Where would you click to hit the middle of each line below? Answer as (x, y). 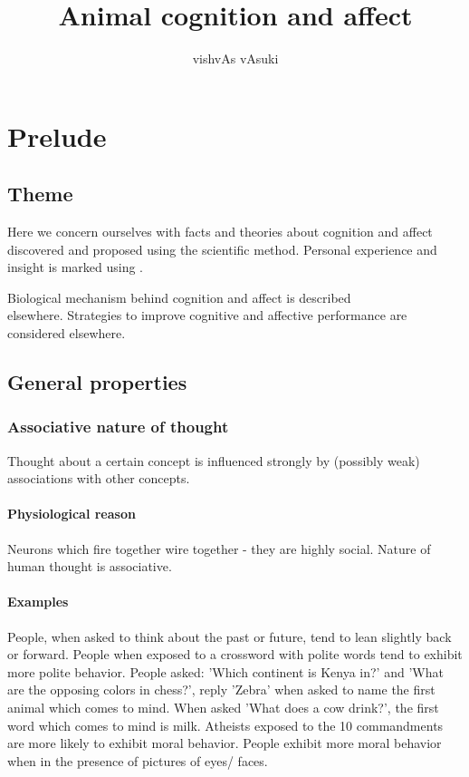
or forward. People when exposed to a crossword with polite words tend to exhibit (235, 654)
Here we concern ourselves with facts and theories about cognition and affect (220, 232)
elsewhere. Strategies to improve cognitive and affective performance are (207, 315)
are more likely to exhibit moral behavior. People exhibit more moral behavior (225, 743)
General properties (97, 382)
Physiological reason (72, 514)
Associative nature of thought (118, 427)
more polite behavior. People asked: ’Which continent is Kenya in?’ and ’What (225, 671)
